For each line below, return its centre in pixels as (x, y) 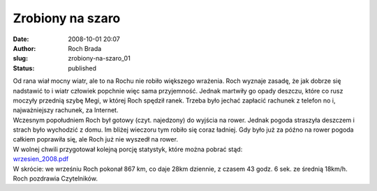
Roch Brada (85, 48)
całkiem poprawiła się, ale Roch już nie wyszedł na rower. (95, 139)
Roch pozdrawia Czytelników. (55, 178)
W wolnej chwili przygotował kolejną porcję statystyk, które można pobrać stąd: (128, 149)
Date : (21, 39)
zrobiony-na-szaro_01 (99, 59)
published (82, 68)
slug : (20, 59)
